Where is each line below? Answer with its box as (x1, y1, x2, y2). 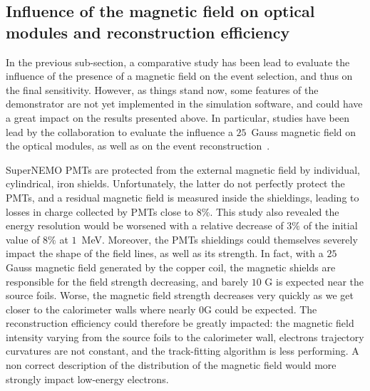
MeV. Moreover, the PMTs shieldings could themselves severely (81, 231, 358, 246)
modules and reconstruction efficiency (6, 21, 290, 43)
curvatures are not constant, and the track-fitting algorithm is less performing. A (6, 343, 359, 358)
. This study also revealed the (210, 204, 339, 219)
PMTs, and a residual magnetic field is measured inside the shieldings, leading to (6, 189, 359, 204)
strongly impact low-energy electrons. (6, 371, 169, 386)
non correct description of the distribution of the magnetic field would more (6, 358, 336, 372)
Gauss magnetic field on (251, 124, 356, 139)
